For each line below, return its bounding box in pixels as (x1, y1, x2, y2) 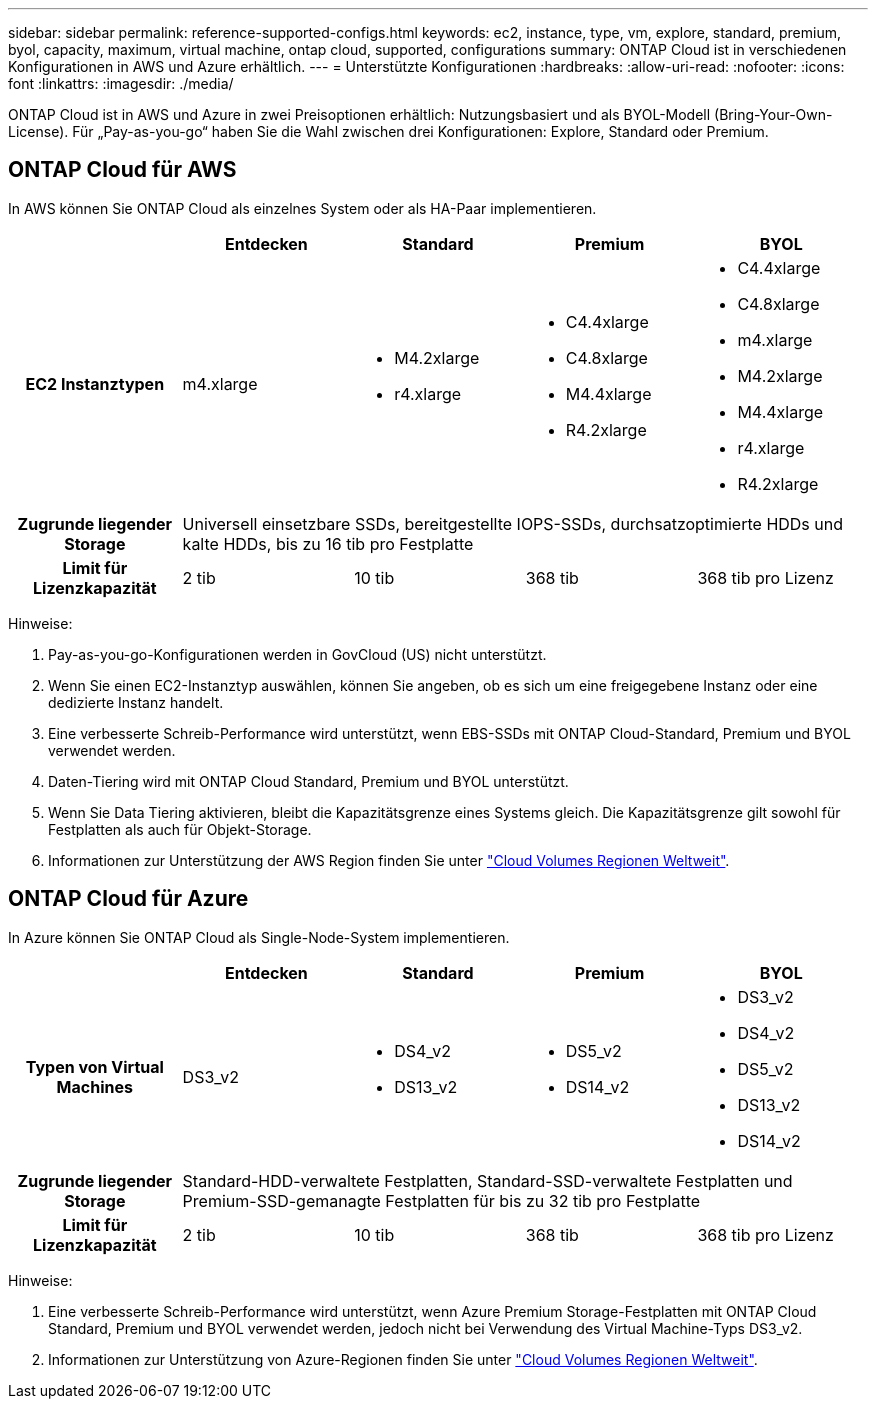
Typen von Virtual (25, 1056, 164, 1077)
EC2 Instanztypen (25, 373, 165, 394)
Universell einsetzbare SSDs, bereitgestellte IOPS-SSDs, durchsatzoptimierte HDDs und (182, 513, 844, 534)
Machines (56, 1076, 133, 1097)
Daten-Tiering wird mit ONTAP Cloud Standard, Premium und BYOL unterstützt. (48, 772, 569, 790)
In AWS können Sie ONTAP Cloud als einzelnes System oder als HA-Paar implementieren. (8, 199, 597, 217)
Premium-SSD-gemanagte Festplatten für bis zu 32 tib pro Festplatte (182, 1190, 701, 1211)
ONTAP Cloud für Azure (8, 886, 249, 912)
